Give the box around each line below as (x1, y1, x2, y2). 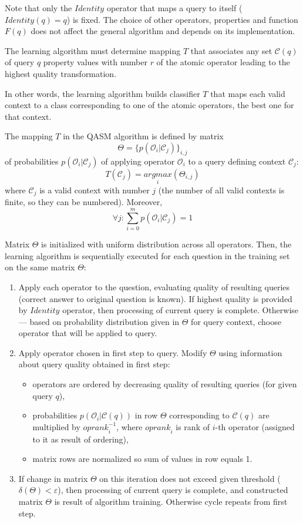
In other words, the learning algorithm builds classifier (5, 87, 200, 99)
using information (218, 346, 282, 358)
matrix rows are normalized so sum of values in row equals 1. (32, 452, 253, 465)
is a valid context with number (39, 183, 150, 196)
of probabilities (5, 155, 59, 167)
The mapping (5, 130, 53, 142)
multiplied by (32, 420, 80, 433)
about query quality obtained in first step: (18, 358, 170, 370)
